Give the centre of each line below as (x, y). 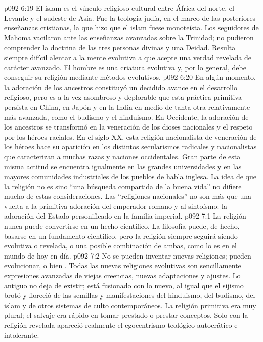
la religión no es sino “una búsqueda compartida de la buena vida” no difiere (123, 186)
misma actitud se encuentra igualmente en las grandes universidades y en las (123, 166)
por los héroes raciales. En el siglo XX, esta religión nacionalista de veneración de (130, 136)
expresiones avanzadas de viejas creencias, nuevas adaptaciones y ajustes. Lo (122, 275)
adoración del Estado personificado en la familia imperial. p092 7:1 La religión (125, 216)
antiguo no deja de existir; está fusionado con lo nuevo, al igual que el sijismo (124, 285)
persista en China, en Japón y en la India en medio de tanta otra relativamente (127, 106)
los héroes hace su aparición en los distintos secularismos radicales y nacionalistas (130, 146)
